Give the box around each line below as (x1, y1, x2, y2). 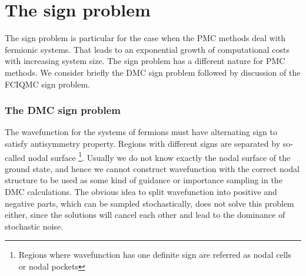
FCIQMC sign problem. (5, 78, 90, 90)
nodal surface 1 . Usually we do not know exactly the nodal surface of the (28, 149, 291, 163)
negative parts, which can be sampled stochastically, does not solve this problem (5, 197, 294, 209)
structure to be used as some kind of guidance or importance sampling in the (5, 174, 282, 186)
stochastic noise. (5, 220, 63, 232)
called (5, 151, 25, 163)
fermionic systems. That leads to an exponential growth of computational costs (5, 43, 290, 55)
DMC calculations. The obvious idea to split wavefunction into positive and (5, 185, 277, 197)
